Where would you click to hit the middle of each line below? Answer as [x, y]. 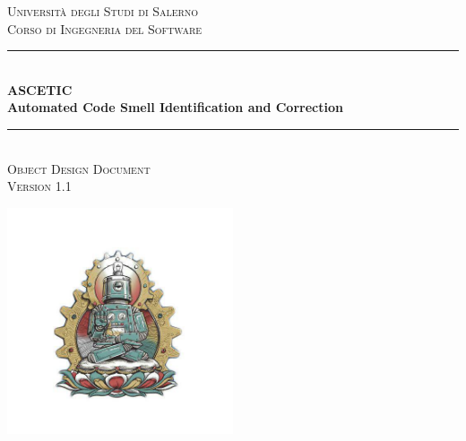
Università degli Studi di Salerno [103, 11]
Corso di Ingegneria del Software [105, 28]
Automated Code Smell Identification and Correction [175, 107]
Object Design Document [79, 168]
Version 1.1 [39, 186]
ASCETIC [40, 89]
